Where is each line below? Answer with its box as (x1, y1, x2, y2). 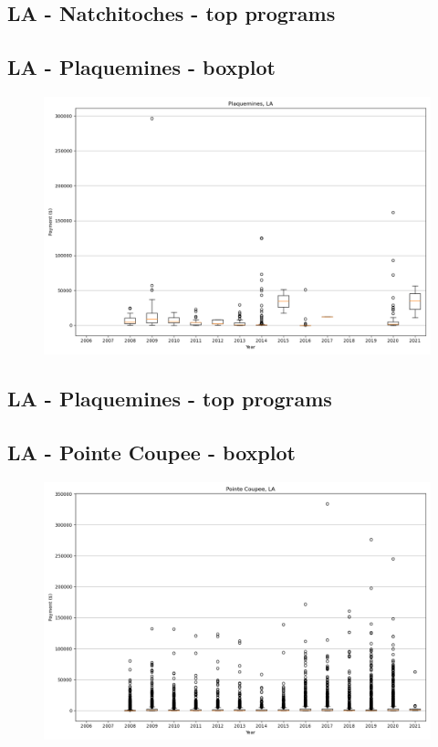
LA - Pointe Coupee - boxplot (7, 438, 296, 467)
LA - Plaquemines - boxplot (7, 53, 276, 81)
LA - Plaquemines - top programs (7, 384, 332, 413)
